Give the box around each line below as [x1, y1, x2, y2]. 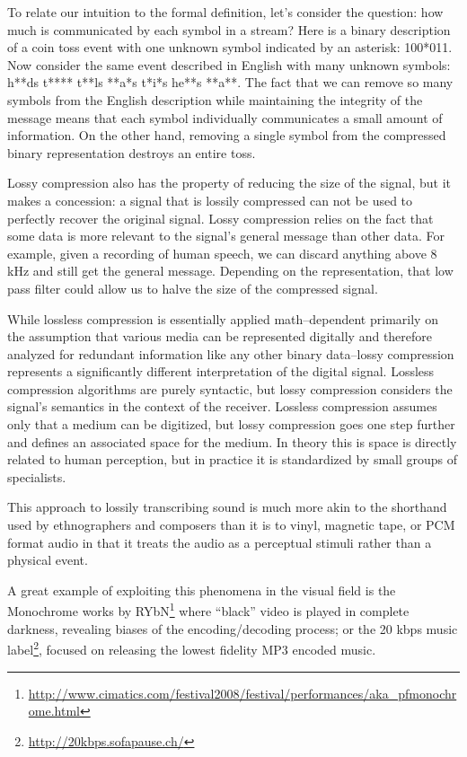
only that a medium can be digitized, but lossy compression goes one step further [7, 415, 455, 434]
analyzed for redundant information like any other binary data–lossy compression [7, 344, 454, 363]
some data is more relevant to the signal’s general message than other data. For [7, 226, 445, 245]
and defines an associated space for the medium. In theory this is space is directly [7, 432, 457, 451]
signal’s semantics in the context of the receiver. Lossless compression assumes [7, 397, 437, 416]
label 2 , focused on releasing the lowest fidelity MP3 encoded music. [7, 638, 376, 658]
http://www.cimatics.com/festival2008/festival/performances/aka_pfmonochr [28, 683, 457, 702]
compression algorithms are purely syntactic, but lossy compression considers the [7, 379, 453, 398]
